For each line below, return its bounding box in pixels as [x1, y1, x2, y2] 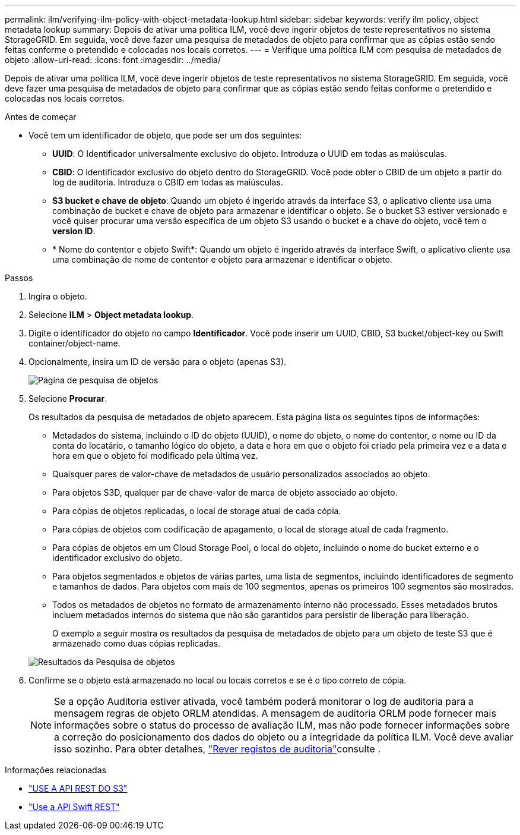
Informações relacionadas [5, 765, 106, 775]
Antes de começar [5, 112, 77, 122]
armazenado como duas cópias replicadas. [52, 638, 221, 648]
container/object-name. [28, 338, 121, 348]
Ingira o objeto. [28, 291, 87, 301]
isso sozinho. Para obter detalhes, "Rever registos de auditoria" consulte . [54, 743, 381, 755]
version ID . [52, 226, 96, 236]
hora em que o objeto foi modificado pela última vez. [52, 450, 258, 461]
